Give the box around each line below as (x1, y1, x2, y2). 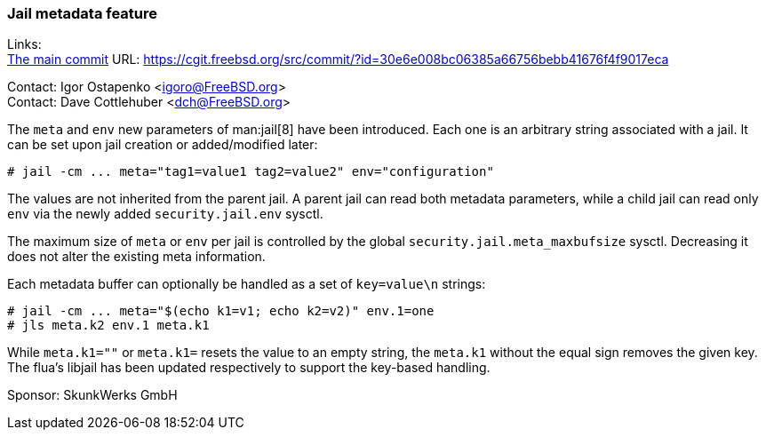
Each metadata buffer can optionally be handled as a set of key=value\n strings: (7, 276, 486, 292)
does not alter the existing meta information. (7, 249, 266, 265)
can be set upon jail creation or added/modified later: (7, 137, 318, 153)
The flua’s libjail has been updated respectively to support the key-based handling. (7, 360, 491, 376)
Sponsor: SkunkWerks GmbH (7, 387, 178, 403)
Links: (7, 36, 42, 52)
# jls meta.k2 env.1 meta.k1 (7, 318, 210, 333)
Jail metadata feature (7, 4, 158, 22)
